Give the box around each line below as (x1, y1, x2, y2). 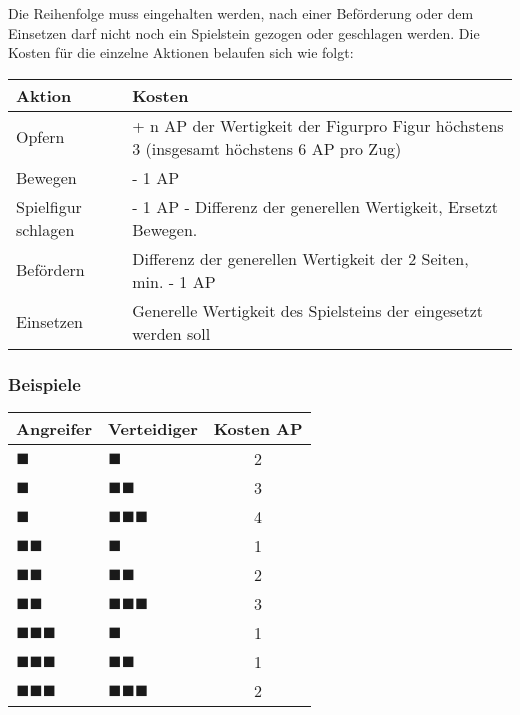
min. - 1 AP (132, 269, 216, 293)
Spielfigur (16, 194, 82, 218)
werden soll (132, 321, 211, 345)
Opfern (16, 125, 65, 149)
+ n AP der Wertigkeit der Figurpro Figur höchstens (132, 113, 504, 137)
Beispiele (8, 371, 81, 396)
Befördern (16, 258, 85, 282)
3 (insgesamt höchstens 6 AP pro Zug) (132, 136, 402, 160)
